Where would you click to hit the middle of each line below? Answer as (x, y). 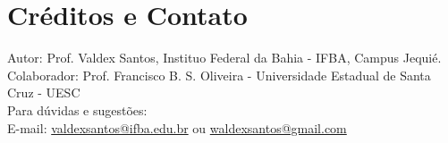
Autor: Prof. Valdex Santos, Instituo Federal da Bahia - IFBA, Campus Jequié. (224, 58)
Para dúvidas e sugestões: (77, 109)
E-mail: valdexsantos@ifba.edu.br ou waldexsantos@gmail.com (177, 127)
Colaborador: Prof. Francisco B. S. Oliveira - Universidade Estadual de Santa (219, 75)
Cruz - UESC (44, 93)
